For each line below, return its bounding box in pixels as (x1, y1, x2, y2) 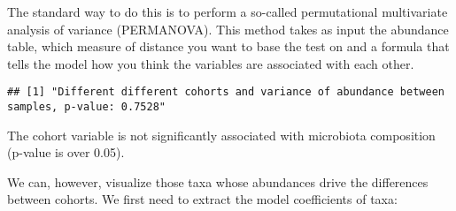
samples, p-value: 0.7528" (7, 101, 166, 114)
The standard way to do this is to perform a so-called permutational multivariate (7, 3, 448, 20)
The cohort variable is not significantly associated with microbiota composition (7, 125, 436, 144)
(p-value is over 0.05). (7, 143, 125, 162)
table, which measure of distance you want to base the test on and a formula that (7, 37, 450, 56)
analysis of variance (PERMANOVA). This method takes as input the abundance (7, 19, 449, 38)
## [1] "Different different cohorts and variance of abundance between (7, 86, 444, 99)
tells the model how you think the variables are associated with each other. (7, 54, 414, 72)
